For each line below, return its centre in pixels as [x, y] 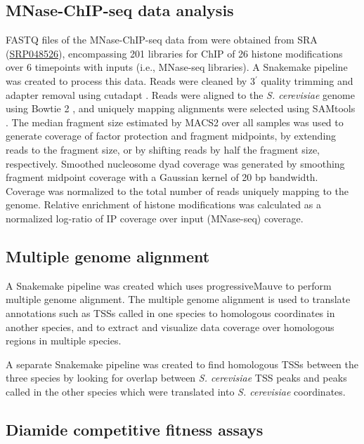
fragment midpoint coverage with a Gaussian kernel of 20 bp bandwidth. [162, 177]
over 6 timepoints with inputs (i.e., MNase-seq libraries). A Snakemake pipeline [177, 67]
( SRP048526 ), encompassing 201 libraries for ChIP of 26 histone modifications [174, 53]
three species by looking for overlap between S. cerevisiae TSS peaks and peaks [176, 378]
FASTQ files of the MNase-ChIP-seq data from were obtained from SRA [162, 40]
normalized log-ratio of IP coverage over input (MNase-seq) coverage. [155, 218]
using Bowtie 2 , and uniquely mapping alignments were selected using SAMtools [181, 108]
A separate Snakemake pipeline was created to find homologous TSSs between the [182, 364]
